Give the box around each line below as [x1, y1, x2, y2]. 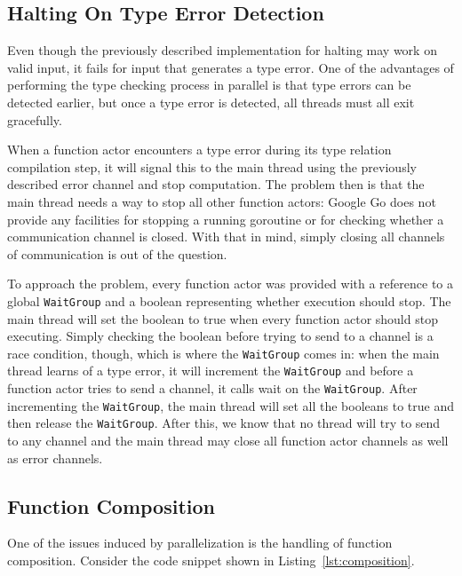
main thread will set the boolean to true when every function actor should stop [7, 309, 438, 327]
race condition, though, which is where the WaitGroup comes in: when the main [7, 343, 440, 362]
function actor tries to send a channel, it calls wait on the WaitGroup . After [7, 379, 418, 398]
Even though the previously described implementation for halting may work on [7, 41, 437, 59]
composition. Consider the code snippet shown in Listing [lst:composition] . [7, 551, 415, 570]
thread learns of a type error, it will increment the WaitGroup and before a [7, 361, 414, 380]
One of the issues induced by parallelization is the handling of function [7, 533, 393, 552]
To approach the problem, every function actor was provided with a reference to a [7, 274, 454, 293]
